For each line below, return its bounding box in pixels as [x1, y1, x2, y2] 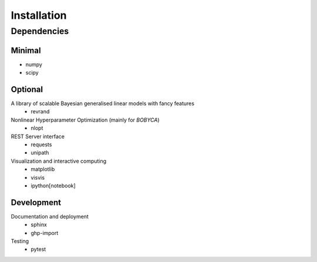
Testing [11, 238, 29, 244]
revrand [31, 108, 50, 115]
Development [11, 197, 62, 207]
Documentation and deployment [11, 213, 89, 220]
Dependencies [11, 26, 69, 36]
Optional [11, 84, 43, 94]
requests [31, 141, 52, 148]
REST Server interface [11, 133, 65, 140]
